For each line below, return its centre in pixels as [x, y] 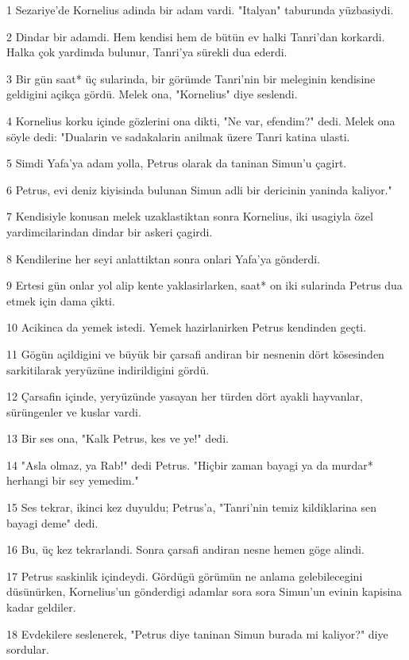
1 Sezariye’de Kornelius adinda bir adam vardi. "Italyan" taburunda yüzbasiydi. [200, 10]
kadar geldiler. [41, 607]
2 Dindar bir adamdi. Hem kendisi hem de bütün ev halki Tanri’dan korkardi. [196, 36]
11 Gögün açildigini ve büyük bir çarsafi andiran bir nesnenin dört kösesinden [195, 353]
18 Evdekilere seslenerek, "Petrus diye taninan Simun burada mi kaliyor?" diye [197, 633]
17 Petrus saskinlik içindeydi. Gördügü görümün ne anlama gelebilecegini [185, 576]
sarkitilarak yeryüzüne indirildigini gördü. [108, 369]
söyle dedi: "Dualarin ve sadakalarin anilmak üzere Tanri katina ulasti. [178, 136]
